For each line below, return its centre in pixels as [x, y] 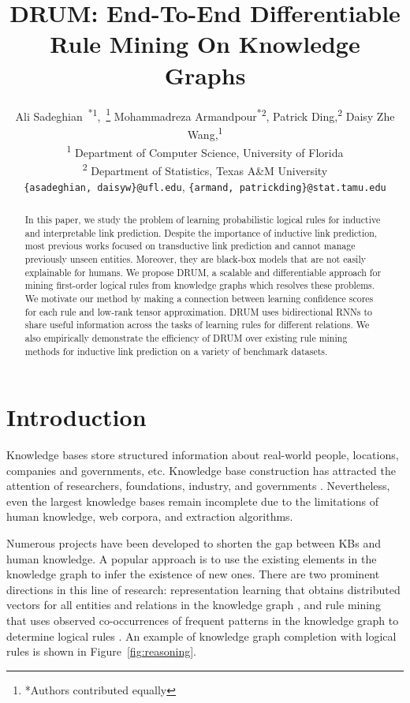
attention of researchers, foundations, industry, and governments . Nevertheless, [198, 486]
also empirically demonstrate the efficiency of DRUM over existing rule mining [186, 337]
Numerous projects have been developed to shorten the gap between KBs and [194, 543]
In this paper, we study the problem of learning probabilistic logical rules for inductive [203, 219]
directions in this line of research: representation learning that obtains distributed [203, 589]
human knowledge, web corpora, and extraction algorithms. [150, 516]
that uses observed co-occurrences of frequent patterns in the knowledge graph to [203, 621]
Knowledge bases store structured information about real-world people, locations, [203, 455]
